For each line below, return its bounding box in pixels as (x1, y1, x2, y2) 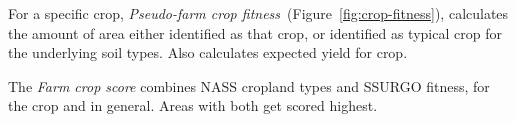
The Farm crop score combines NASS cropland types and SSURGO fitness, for (8, 75, 490, 96)
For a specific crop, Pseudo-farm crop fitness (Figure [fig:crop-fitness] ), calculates (8, 3, 509, 23)
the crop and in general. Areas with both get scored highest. (8, 95, 378, 116)
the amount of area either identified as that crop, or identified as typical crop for (8, 22, 502, 43)
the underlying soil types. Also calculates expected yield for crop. (8, 42, 408, 63)
